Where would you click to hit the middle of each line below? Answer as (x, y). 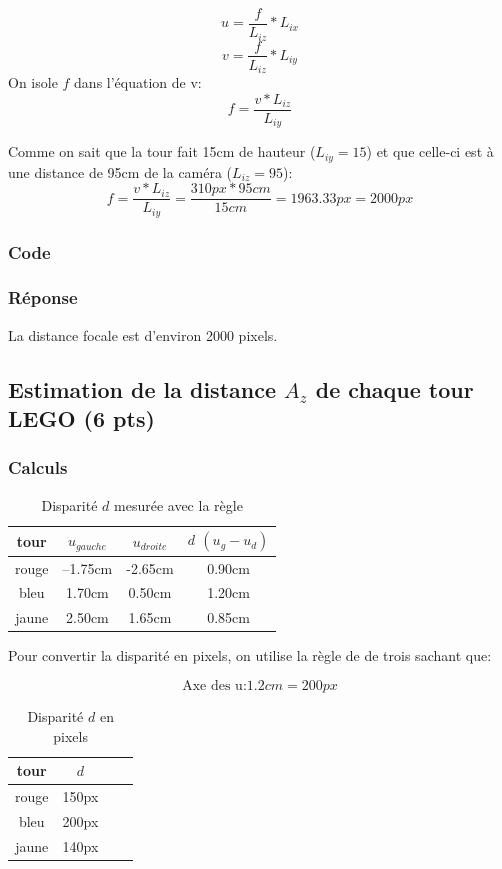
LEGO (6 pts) (81, 418)
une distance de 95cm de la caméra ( (120, 171)
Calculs (38, 467)
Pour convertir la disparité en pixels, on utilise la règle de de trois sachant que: (250, 655)
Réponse (43, 297)
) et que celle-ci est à (430, 151)
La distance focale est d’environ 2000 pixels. (143, 334)
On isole (33, 82)
